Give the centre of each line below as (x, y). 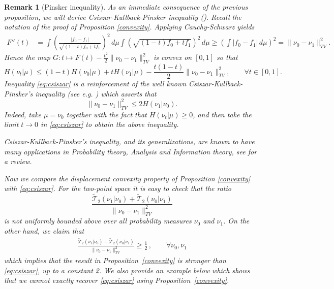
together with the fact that (107, 114)
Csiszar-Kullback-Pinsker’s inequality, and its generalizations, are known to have (129, 141)
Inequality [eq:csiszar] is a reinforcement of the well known (95, 84)
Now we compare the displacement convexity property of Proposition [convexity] (127, 178)
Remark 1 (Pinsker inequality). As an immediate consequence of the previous (126, 7)
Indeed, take (23, 114)
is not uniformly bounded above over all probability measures (98, 221)
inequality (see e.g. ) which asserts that (96, 93)
